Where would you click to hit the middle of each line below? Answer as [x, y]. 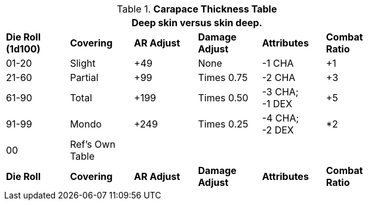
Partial [84, 77]
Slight [83, 63]
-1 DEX [277, 104]
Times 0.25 [223, 124]
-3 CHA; [280, 92]
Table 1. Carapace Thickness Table [197, 9]
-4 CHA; [280, 118]
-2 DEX [278, 130]
